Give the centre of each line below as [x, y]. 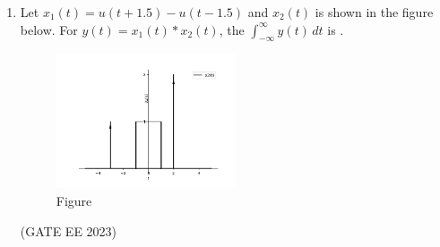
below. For [49, 29]
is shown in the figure [374, 12]
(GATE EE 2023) [69, 230]
